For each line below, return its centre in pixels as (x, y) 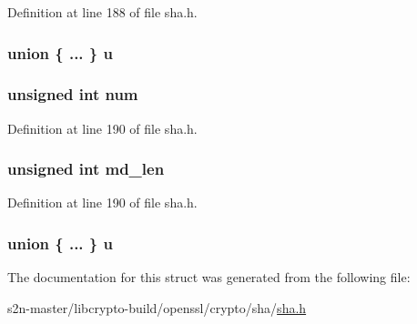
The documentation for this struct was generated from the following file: (209, 277)
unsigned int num (73, 94)
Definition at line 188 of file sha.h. (102, 12)
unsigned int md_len (86, 169)
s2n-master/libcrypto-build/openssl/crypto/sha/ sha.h (157, 307)
